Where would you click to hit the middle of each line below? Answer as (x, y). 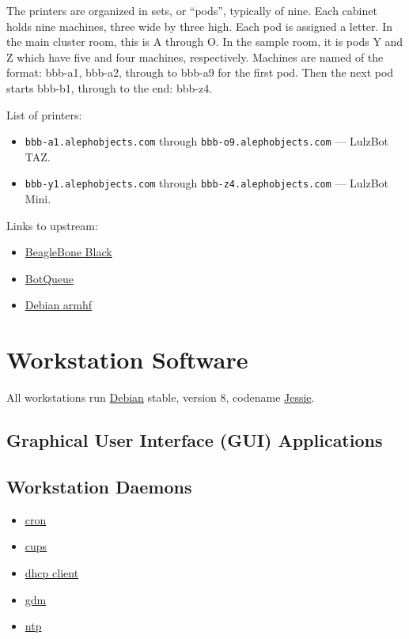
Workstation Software (127, 359)
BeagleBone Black (68, 252)
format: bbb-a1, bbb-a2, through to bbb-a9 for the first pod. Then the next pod (200, 72)
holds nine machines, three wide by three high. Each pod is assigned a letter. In (199, 26)
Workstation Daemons (99, 486)
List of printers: (44, 114)
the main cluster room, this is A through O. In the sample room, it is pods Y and (205, 42)
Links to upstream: (52, 225)
